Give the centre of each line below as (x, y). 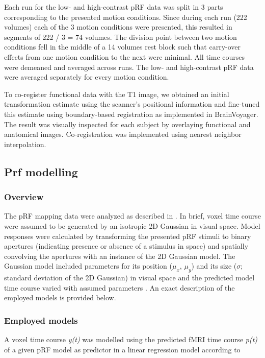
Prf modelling (41, 171)
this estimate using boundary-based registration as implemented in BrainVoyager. (131, 114)
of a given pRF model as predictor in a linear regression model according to (122, 349)
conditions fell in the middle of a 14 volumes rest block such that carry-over (123, 47)
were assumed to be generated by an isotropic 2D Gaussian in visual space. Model (132, 225)
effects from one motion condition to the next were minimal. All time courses (125, 56)
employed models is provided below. (60, 297)
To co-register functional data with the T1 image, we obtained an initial (117, 94)
